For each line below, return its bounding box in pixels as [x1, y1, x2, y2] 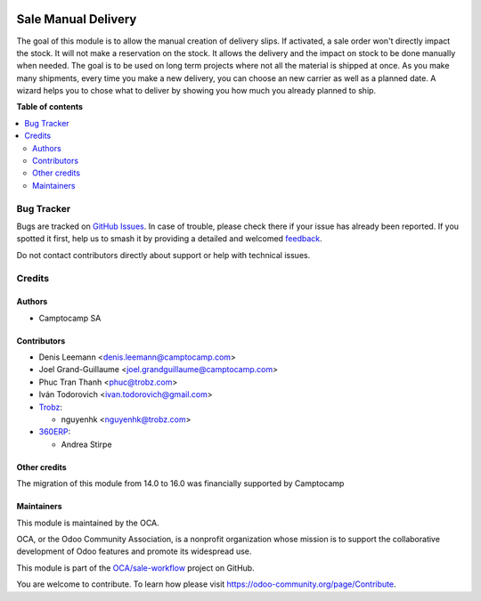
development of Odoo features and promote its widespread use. [16, 546, 252, 556]
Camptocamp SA [38, 313, 102, 323]
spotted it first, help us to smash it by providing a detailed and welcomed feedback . [16, 233, 322, 244]
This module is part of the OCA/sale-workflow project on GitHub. [16, 562, 255, 573]
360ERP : [38, 426, 71, 437]
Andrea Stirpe [61, 439, 112, 450]
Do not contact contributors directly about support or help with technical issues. [16, 249, 311, 260]
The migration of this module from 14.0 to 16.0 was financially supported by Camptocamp [16, 478, 345, 489]
